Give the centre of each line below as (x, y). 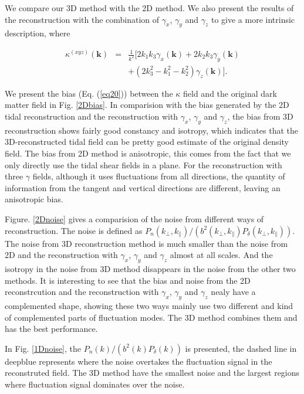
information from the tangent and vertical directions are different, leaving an (143, 187)
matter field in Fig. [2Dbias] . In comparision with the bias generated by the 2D (147, 105)
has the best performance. (51, 329)
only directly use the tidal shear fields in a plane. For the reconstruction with (143, 164)
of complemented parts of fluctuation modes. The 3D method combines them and (151, 317)
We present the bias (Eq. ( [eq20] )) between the (89, 93)
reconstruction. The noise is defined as (74, 230)
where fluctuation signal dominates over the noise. (95, 384)
